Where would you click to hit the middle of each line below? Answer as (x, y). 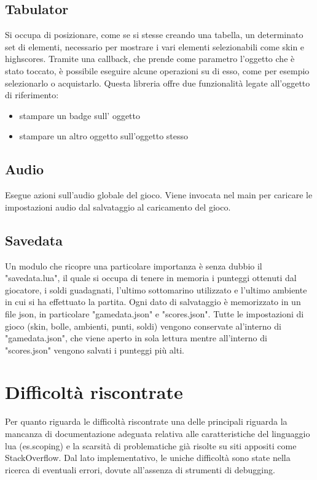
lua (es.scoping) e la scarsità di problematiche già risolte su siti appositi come (151, 445)
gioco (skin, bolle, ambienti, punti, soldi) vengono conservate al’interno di (143, 326)
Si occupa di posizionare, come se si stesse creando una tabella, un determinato (154, 35)
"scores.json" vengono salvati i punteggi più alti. (95, 350)
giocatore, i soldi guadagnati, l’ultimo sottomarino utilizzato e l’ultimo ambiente (156, 289)
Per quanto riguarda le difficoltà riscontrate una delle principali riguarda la (146, 421)
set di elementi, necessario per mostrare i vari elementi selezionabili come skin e (155, 46)
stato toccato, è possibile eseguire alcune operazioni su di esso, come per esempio (157, 70)
